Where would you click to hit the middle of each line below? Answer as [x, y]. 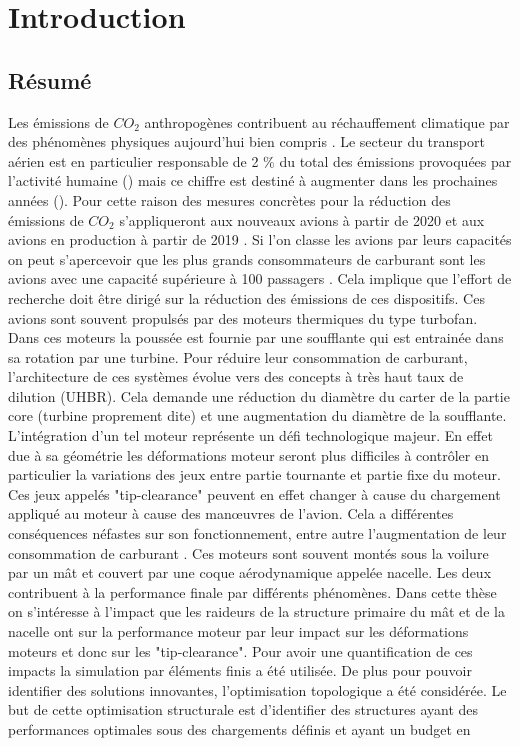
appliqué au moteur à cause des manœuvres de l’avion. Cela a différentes [231, 513]
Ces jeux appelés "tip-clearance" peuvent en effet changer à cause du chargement [254, 493]
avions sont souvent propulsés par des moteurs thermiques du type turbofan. [243, 317]
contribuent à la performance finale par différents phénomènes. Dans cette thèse [252, 591]
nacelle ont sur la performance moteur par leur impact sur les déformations [238, 631]
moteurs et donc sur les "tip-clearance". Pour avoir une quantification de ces [240, 650]
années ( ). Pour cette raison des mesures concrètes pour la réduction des [229, 199]
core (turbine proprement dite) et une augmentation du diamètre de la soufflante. [257, 415]
